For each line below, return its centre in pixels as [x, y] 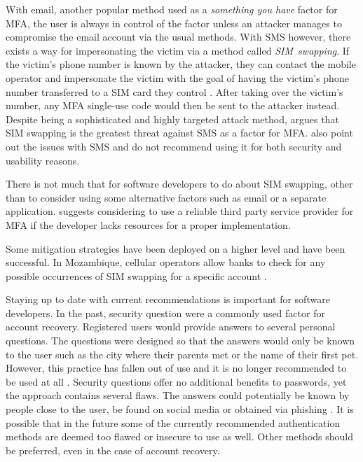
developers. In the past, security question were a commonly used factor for [165, 313]
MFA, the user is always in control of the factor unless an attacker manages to [174, 23]
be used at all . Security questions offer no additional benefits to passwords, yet [176, 381]
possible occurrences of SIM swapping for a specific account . [136, 275]
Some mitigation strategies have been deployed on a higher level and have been [176, 248]
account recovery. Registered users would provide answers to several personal [171, 327]
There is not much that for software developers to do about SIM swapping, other [179, 184]
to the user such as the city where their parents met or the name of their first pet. [182, 354]
